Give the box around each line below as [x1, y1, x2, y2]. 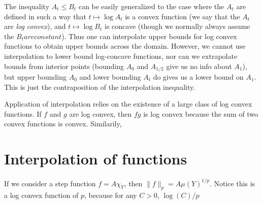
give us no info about [166, 60, 232, 71]
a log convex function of [4, 190, 79, 200]
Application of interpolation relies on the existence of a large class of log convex [4, 98, 252, 109]
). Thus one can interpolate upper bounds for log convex [61, 30, 237, 41]
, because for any [84, 190, 137, 200]
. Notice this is [209, 178, 255, 188]
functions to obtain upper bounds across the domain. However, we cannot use [4, 41, 246, 51]
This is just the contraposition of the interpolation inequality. [4, 81, 195, 92]
